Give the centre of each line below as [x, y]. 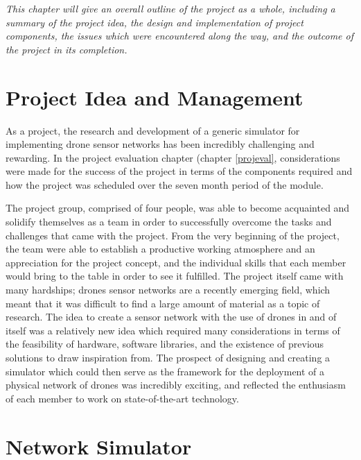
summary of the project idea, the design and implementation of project [155, 22]
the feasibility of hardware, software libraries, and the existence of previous [165, 344]
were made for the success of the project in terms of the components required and [179, 171]
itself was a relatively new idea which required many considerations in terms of [173, 330]
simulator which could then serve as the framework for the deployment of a [165, 371]
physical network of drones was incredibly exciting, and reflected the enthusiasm [176, 385]
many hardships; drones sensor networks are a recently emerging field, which [168, 290]
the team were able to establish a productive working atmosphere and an [160, 249]
